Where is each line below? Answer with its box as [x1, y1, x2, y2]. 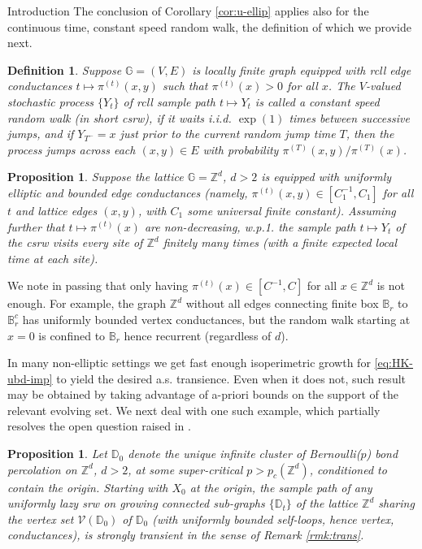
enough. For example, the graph [7, 295, 167, 312]
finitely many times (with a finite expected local [163, 234, 398, 251]
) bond [366, 445, 398, 462]
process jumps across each [7, 140, 136, 158]
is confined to [38, 326, 106, 344]
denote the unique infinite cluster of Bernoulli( [128, 445, 361, 462]
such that [162, 77, 208, 94]
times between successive [289, 109, 410, 126]
